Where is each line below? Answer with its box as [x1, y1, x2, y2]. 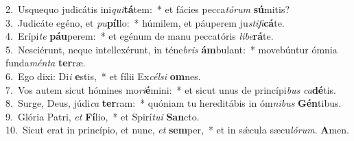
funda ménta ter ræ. [5, 55, 86, 70]
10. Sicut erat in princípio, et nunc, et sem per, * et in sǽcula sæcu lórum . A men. [5, 123, 349, 137]
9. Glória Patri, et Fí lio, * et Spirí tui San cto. [5, 109, 200, 123]
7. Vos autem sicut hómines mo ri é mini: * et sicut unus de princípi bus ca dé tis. [5, 82, 336, 97]
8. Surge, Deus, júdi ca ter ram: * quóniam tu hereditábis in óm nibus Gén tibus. [5, 96, 342, 110]
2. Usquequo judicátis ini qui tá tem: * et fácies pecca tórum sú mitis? [5, 2, 290, 16]
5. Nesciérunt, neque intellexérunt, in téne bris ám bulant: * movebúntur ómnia [5, 42, 338, 56]
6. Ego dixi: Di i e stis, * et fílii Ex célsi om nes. [5, 68, 201, 83]
